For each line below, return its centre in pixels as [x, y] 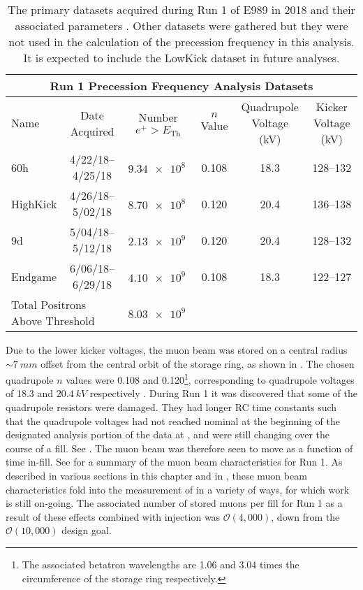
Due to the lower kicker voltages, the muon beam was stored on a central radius [177, 350]
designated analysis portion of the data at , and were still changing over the [168, 434]
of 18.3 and [30, 393]
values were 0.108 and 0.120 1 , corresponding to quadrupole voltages [210, 379]
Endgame [34, 276]
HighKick [34, 203]
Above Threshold [53, 321]
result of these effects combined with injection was [113, 516]
